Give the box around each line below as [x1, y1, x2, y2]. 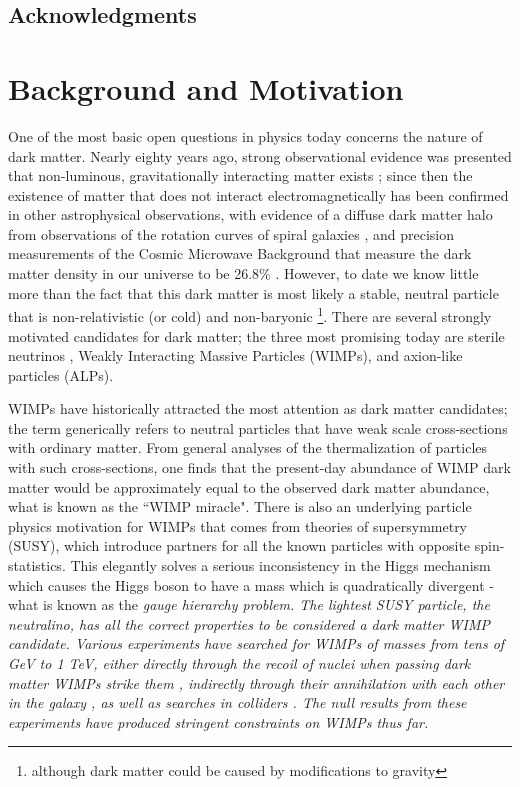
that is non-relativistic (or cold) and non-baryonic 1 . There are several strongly [8, 303, 492, 326]
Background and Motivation [8, 67, 404, 108]
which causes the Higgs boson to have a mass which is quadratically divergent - [8, 574, 494, 595]
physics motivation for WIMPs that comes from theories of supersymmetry [8, 515, 468, 536]
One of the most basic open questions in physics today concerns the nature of [8, 125, 483, 146]
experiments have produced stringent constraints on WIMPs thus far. [8, 711, 429, 732]
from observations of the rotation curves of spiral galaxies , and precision [8, 223, 454, 244]
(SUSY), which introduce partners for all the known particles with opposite [8, 535, 471, 556]
